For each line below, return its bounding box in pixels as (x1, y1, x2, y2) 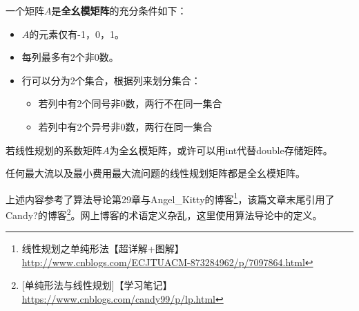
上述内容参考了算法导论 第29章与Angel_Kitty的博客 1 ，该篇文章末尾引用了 (6, 189, 335, 206)
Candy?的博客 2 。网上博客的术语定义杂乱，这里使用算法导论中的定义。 (6, 206, 322, 222)
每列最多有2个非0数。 (21, 50, 119, 64)
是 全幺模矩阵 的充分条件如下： (51, 3, 187, 17)
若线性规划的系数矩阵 (6, 142, 102, 157)
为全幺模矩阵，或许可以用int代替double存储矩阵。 (109, 142, 333, 157)
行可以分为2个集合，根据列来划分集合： (21, 73, 201, 87)
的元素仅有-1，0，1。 (29, 26, 124, 41)
